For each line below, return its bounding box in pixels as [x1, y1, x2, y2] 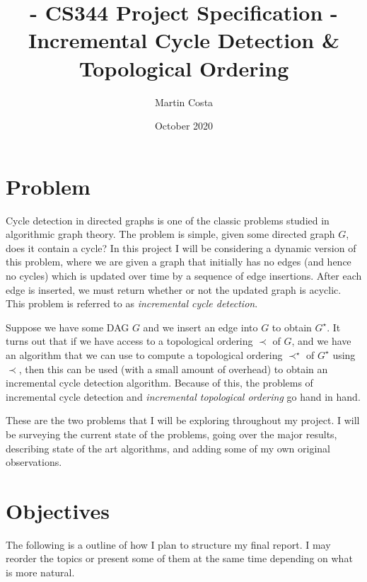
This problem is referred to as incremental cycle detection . [6, 296, 258, 311]
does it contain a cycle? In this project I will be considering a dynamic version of [6, 240, 356, 255]
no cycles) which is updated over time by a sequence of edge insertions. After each [6, 268, 362, 283]
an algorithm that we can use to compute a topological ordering [6, 347, 283, 362]
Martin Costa [154, 94, 214, 109]
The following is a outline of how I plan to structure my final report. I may [6, 537, 331, 552]
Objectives [6, 496, 110, 525]
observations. [6, 455, 62, 469]
